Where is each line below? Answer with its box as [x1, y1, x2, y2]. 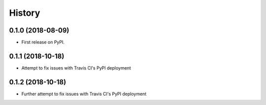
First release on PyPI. [21, 39, 65, 45]
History [9, 7, 40, 18]
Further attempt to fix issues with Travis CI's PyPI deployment [21, 91, 147, 97]
